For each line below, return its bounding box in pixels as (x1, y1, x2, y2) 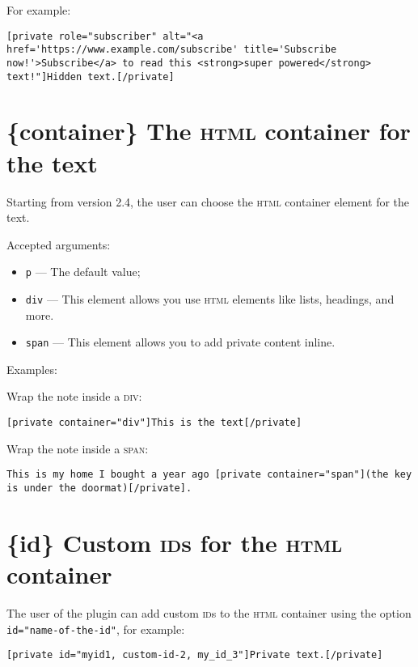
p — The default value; (25, 263, 141, 280)
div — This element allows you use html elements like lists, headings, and (25, 290, 395, 307)
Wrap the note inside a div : (6, 388, 142, 405)
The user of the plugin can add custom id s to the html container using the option (6, 604, 412, 621)
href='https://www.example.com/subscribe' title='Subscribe (6, 44, 337, 56)
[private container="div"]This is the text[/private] (6, 417, 302, 429)
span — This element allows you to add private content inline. (25, 333, 336, 350)
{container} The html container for (6, 114, 411, 147)
